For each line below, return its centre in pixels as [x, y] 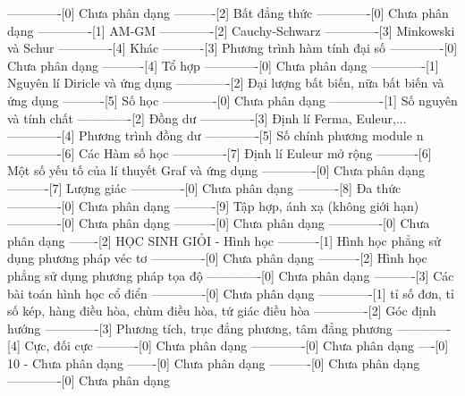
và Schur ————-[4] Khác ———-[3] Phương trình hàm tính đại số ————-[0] [232, 48]
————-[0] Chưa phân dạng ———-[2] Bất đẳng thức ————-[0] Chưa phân [228, 13]
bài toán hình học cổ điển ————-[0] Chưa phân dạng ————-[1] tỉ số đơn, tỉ [231, 293]
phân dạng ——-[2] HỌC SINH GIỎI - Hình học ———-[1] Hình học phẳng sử [224, 240]
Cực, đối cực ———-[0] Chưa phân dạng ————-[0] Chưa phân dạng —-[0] [237, 345]
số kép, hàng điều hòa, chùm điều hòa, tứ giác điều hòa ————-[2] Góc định [222, 311]
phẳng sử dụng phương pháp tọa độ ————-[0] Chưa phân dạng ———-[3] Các [231, 275]
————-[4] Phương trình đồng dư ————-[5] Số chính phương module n [216, 135]
